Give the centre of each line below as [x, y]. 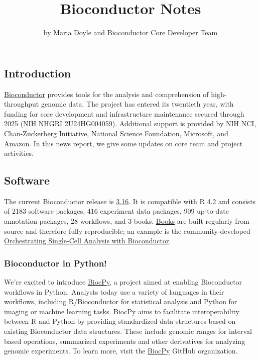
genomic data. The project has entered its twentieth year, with [137, 104]
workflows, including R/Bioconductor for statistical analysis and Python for [121, 301]
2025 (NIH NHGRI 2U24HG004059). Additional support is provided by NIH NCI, [130, 123]
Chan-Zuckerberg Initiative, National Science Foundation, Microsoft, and [116, 133]
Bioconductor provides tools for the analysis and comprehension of [106, 94]
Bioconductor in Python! [55, 263]
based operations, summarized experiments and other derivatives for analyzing [125, 341]
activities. [19, 153]
